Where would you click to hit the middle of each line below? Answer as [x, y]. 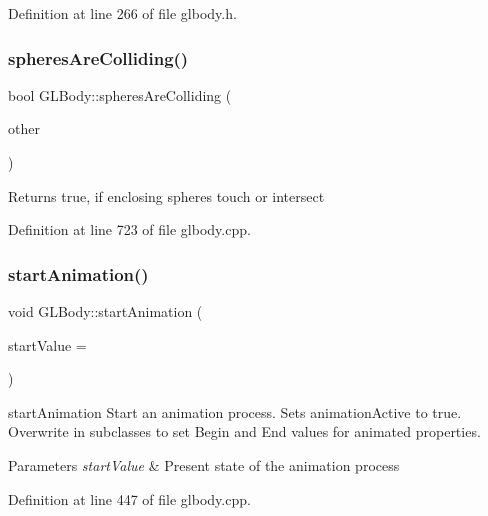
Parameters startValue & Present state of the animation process [204, 464]
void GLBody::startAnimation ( [105, 311]
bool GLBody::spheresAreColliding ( [120, 94]
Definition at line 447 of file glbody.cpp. [129, 498]
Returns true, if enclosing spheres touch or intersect [166, 195]
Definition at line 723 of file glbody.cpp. [129, 229]
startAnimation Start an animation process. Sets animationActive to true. [235, 411]
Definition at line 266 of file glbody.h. [122, 13]
